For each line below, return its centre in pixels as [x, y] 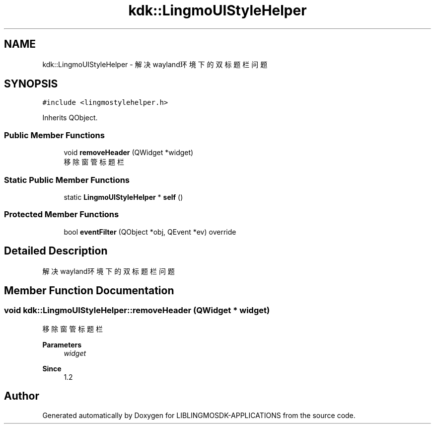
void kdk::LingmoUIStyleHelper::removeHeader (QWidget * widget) [137, 310]
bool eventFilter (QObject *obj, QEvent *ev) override [150, 232]
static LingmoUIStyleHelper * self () [123, 197]
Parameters [62, 344]
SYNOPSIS [31, 84]
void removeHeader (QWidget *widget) [129, 153]
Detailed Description [56, 251]
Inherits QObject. [70, 118]
